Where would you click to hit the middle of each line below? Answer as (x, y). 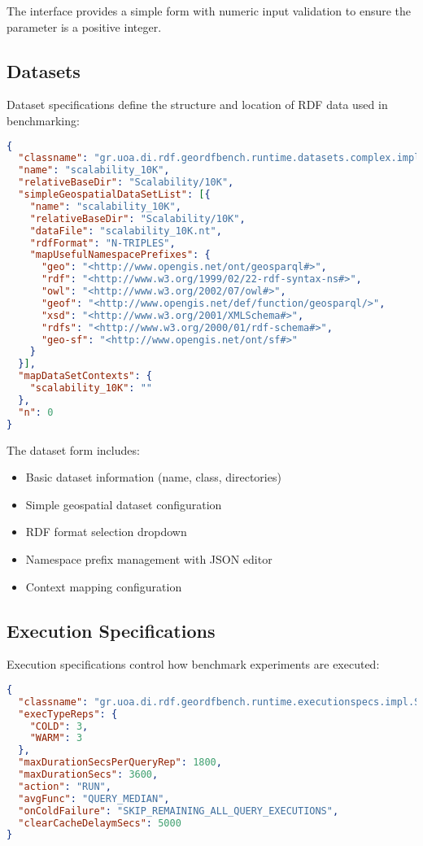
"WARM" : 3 (56, 738)
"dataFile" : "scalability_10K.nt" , (126, 231)
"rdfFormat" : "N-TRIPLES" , (102, 243)
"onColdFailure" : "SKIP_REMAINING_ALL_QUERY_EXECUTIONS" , (179, 811)
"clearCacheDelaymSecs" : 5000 (100, 823)
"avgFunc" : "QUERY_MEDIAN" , (94, 798)
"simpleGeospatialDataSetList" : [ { (114, 195)
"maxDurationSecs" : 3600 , (88, 775)
